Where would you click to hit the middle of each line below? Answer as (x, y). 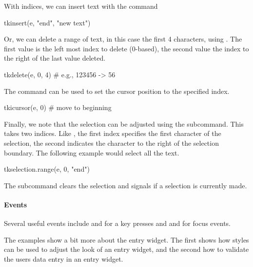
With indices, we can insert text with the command (81, 6)
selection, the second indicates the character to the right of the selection (111, 143)
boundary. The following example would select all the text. (92, 152)
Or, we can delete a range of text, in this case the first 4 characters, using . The (123, 39)
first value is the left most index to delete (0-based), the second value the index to (126, 48)
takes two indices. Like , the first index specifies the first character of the (113, 133)
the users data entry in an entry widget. (64, 258)
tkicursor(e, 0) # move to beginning (58, 107)
